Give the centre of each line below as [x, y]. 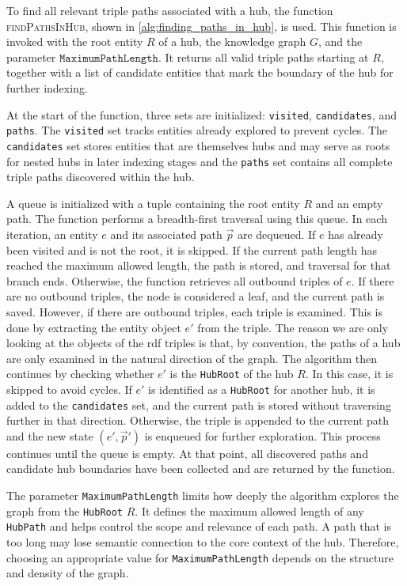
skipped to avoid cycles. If [69, 389]
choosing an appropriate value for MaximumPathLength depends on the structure [200, 557]
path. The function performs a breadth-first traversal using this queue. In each [197, 219]
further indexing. [47, 87]
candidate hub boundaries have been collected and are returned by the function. [201, 469]
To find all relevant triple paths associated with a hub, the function [170, 10]
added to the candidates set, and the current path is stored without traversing [199, 405]
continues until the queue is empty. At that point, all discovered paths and [187, 453]
